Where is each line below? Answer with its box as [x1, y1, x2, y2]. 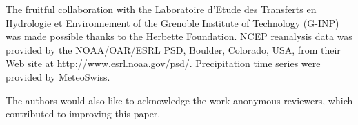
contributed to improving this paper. [6, 106, 161, 121]
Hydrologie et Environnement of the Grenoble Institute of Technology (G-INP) [6, 15, 339, 30]
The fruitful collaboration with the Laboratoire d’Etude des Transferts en [6, 2, 317, 16]
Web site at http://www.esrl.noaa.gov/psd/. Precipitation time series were [6, 56, 321, 70]
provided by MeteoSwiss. [6, 69, 110, 84]
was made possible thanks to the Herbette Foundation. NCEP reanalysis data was [6, 29, 352, 44]
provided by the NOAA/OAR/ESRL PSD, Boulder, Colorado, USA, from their [6, 42, 341, 57]
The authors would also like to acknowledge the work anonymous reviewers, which [6, 93, 353, 107]
